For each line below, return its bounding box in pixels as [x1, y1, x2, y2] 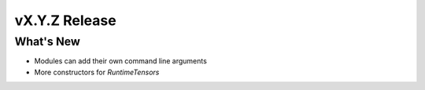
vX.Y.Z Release [14, 12, 117, 29]
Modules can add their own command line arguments [34, 56, 208, 66]
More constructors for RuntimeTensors [34, 67, 160, 77]
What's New [14, 34, 80, 49]
